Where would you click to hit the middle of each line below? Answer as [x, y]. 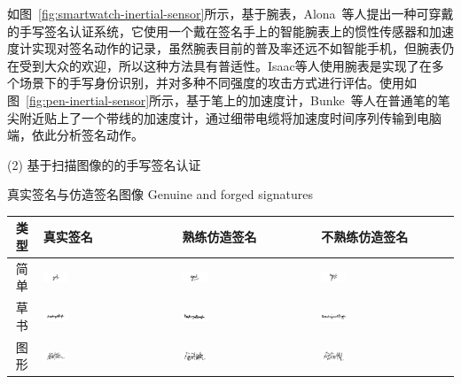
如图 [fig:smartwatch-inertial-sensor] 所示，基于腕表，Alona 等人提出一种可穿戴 [230, 13]
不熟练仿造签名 [365, 237]
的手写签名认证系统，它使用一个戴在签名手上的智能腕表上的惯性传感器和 [218, 31]
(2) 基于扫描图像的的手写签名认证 [104, 164]
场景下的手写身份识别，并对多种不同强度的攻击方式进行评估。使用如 [218, 83]
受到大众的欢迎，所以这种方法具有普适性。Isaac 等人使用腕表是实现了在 [225, 65]
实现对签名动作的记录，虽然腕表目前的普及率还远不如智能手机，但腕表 [236, 48]
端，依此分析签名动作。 [75, 135]
